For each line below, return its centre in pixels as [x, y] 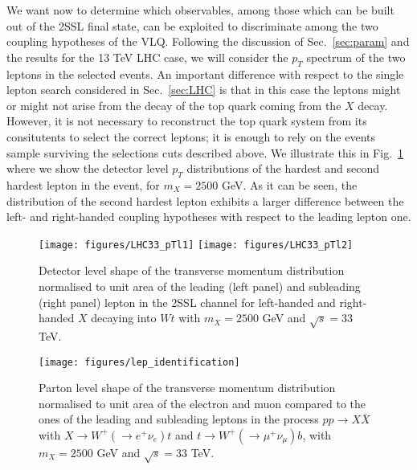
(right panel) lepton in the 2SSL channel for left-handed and [187, 302]
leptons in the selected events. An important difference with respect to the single [205, 74]
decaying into [124, 318]
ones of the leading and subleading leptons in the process [179, 419]
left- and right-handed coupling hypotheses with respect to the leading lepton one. [209, 217]
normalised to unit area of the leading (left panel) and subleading [200, 286]
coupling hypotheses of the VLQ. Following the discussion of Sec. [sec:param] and [208, 41]
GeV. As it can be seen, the [289, 184]
